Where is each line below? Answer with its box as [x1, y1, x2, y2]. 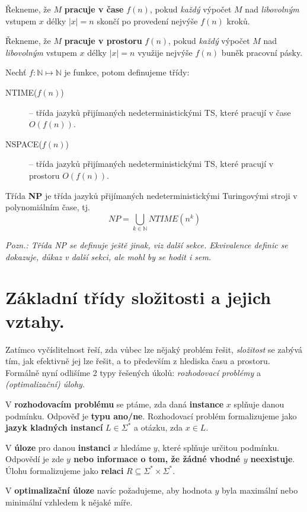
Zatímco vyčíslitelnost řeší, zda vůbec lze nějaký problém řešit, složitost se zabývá [5, 343, 303, 355]
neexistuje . [250, 453, 295, 465]
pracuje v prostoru [64, 34, 142, 47]
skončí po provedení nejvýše [97, 14, 198, 27]
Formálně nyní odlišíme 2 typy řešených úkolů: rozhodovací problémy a [5, 366, 261, 378]
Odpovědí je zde [5, 453, 64, 465]
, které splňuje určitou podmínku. [157, 441, 280, 453]
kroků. [226, 14, 250, 27]
